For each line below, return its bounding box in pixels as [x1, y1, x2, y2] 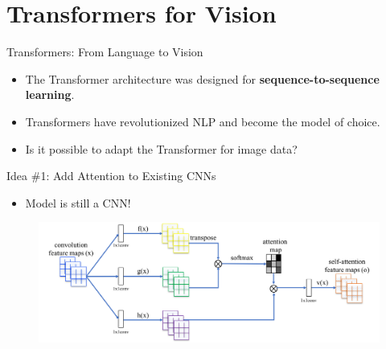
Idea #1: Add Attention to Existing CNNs [6, 167, 216, 184]
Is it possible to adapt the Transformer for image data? [25, 140, 298, 157]
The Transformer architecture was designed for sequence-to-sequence [25, 70, 380, 87]
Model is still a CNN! [25, 194, 131, 211]
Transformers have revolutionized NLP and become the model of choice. [25, 113, 380, 129]
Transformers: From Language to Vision [6, 43, 203, 60]
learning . [25, 86, 75, 103]
